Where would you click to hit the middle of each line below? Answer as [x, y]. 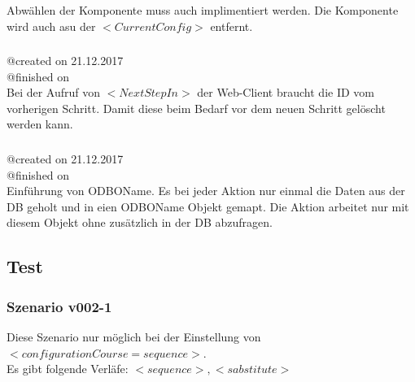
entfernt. [232, 26]
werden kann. [40, 124]
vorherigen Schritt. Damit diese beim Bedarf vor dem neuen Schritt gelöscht [196, 108]
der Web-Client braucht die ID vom [286, 92]
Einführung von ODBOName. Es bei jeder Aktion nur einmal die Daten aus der [206, 191]
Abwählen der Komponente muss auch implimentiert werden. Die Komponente [203, 10]
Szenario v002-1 [59, 306]
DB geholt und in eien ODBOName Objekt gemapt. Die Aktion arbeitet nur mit [208, 206]
